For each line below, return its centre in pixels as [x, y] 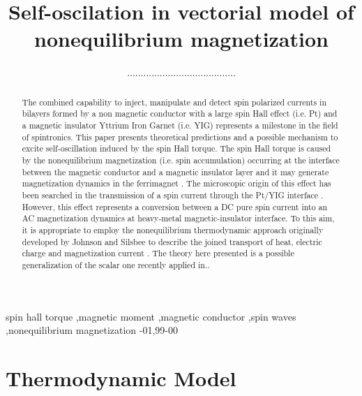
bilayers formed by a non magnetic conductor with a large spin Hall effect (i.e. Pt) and [180, 113]
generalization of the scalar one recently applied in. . [116, 264]
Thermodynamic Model [121, 377]
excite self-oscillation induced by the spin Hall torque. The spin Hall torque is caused [176, 148]
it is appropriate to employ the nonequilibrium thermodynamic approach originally [173, 229]
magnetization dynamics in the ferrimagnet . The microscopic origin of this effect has [176, 183]
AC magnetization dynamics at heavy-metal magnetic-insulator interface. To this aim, [178, 218]
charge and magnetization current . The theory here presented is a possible [158, 253]
